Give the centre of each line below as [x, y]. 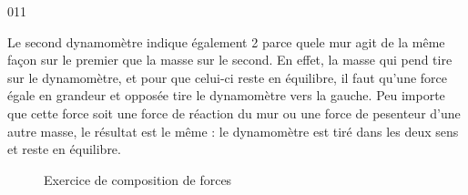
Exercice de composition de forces [138, 179]
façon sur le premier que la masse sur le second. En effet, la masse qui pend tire [230, 60]
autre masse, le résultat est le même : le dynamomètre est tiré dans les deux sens [233, 131]
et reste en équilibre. [64, 149]
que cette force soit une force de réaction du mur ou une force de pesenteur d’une [234, 113]
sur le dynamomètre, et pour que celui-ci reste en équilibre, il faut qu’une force [227, 77]
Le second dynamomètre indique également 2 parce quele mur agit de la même [226, 41]
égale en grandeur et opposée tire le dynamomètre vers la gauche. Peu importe [226, 95]
